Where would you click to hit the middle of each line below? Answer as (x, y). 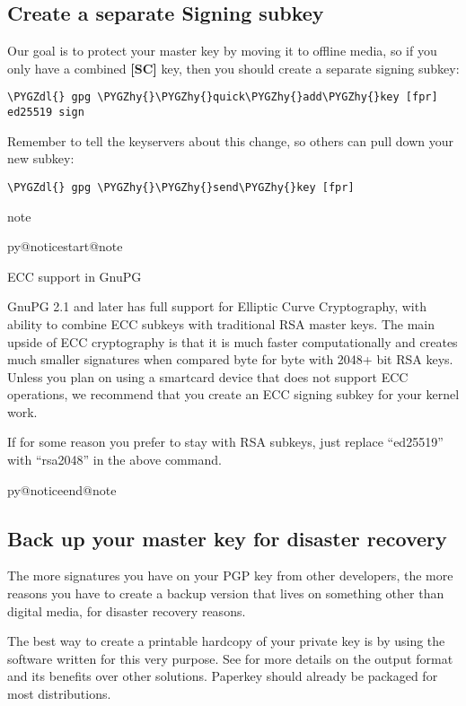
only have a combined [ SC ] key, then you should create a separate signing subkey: (233, 68)
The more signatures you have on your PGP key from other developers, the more (230, 575)
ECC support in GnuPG (75, 276)
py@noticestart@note (65, 246)
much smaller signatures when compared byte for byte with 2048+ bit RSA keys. (230, 359)
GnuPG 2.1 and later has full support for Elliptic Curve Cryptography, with (217, 306)
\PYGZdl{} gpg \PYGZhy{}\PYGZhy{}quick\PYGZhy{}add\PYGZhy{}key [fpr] (223, 97)
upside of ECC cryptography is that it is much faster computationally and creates (233, 341)
